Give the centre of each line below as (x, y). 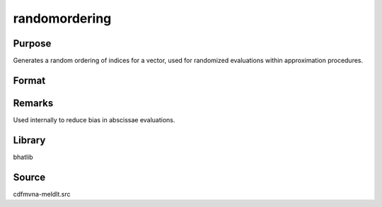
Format (29, 80)
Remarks (33, 103)
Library (29, 140)
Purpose (32, 43)
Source (29, 177)
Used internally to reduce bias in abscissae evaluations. (94, 119)
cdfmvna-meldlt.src (42, 194)
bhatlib (23, 157)
